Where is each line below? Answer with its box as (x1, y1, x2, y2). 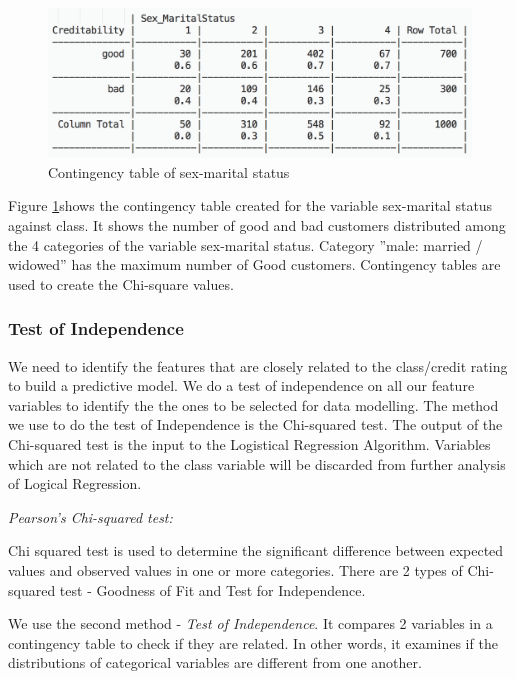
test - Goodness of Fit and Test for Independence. (59, 579, 366, 600)
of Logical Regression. (8, 473, 142, 494)
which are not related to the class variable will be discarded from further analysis (8, 453, 506, 474)
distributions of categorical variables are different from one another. (8, 652, 422, 673)
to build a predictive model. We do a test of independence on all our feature (8, 375, 475, 396)
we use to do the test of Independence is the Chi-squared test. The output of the (8, 414, 503, 435)
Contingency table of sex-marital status (48, 161, 290, 182)
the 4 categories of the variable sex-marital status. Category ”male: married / (8, 234, 483, 255)
